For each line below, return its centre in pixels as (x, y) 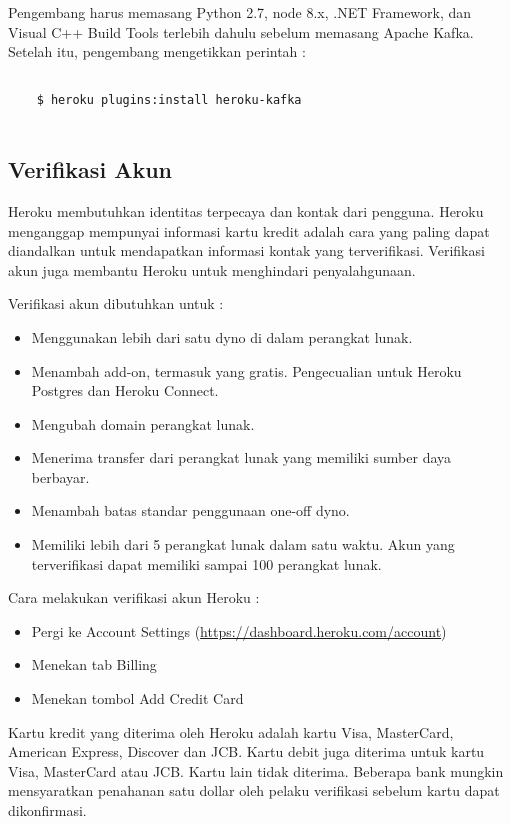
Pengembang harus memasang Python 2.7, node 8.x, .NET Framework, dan (240, 12)
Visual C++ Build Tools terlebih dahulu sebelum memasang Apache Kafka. (241, 31)
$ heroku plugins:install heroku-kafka (169, 100)
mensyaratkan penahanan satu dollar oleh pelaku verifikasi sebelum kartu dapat (254, 790)
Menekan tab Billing (94, 664)
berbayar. (60, 476)
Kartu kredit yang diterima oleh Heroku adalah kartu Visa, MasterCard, (231, 731)
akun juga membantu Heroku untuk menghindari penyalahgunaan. (212, 269)
